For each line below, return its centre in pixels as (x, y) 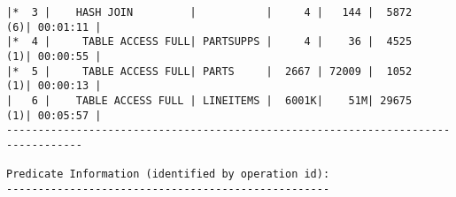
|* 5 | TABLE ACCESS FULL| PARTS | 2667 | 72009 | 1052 (209, 71)
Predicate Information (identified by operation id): (168, 174)
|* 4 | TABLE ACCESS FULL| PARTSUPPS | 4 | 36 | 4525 (209, 42)
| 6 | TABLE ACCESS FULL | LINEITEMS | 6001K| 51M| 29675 (209, 100)
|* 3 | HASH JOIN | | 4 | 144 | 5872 (209, 12)
